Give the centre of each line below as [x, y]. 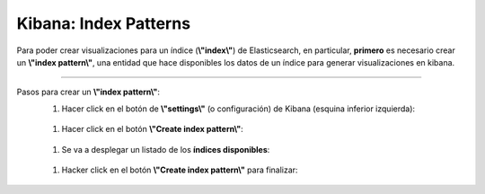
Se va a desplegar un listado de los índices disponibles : [166, 149]
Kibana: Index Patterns [104, 23]
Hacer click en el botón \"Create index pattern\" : [153, 129]
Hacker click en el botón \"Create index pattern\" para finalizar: [180, 170]
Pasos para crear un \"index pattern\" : [88, 92]
